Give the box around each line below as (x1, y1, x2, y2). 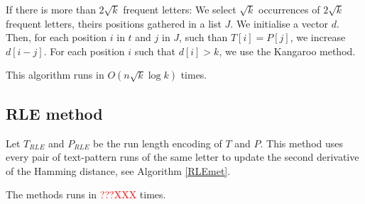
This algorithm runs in (6, 67, 104, 82)
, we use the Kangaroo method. (219, 43, 356, 58)
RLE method (6, 102, 103, 124)
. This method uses (260, 135, 344, 150)
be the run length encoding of (93, 135, 222, 150)
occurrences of (258, 2, 320, 16)
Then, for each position (6, 30, 107, 45)
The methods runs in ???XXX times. (6, 187, 166, 202)
